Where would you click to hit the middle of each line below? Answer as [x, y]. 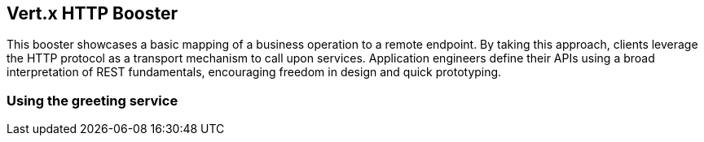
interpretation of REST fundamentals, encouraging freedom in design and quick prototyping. [254, 72]
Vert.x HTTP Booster [92, 13]
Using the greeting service [92, 100]
